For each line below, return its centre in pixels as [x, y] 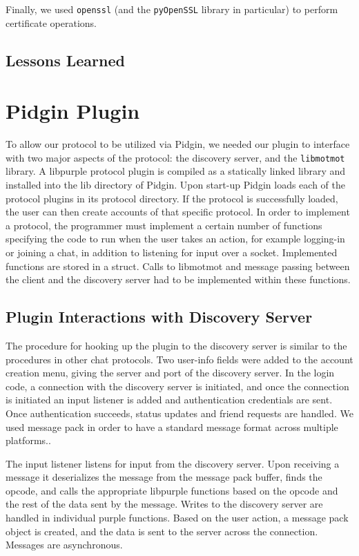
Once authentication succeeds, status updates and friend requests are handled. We [179, 413]
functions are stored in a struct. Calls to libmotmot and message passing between [178, 266]
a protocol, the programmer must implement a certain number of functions [164, 225]
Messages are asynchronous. [64, 545]
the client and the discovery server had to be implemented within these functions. [178, 279]
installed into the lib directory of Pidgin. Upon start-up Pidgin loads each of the [175, 184]
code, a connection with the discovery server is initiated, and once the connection [177, 386]
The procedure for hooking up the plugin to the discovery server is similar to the [176, 345]
